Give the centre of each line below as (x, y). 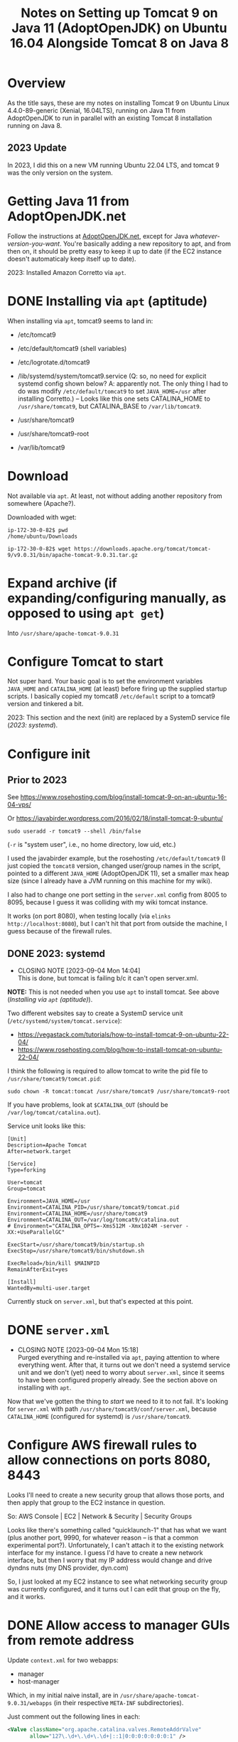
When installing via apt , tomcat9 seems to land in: (80, 320)
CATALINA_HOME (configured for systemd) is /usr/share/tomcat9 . (99, 1417)
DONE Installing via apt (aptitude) (108, 301)
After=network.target (39, 1152)
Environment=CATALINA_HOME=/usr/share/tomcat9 (77, 1214)
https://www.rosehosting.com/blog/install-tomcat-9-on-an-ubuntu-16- (124, 797)
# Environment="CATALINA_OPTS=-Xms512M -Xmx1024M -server (95, 1226)
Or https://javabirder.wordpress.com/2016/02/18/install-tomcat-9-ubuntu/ (115, 818)
